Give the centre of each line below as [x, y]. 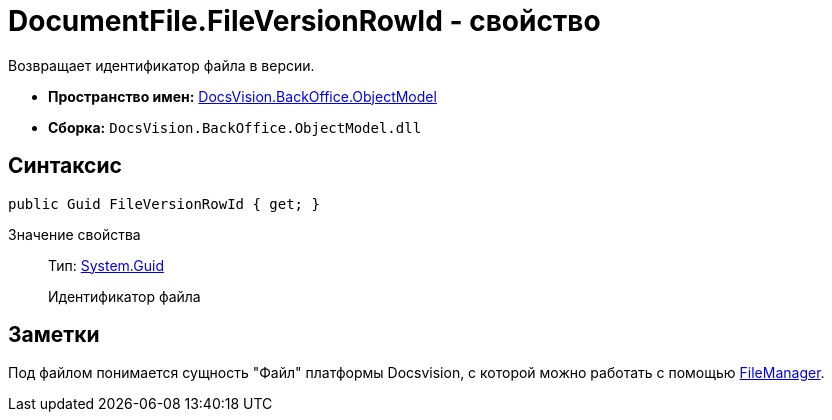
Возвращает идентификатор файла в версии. [161, 65]
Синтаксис [65, 166]
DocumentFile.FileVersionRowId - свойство [304, 21]
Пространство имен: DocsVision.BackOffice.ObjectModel [242, 96]
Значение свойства [74, 234]
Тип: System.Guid [106, 265]
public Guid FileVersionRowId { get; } [164, 203]
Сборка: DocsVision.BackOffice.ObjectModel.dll [235, 127]
